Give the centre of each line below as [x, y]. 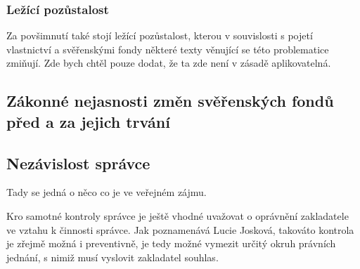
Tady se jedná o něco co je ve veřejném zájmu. [107, 192]
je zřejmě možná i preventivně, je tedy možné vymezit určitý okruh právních [171, 243]
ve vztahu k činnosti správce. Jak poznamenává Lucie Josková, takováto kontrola [180, 229]
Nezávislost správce [78, 163]
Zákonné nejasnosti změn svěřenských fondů [170, 101]
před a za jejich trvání [88, 121]
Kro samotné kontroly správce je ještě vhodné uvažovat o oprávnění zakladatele [178, 215]
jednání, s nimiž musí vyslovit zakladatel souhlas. [112, 257]
